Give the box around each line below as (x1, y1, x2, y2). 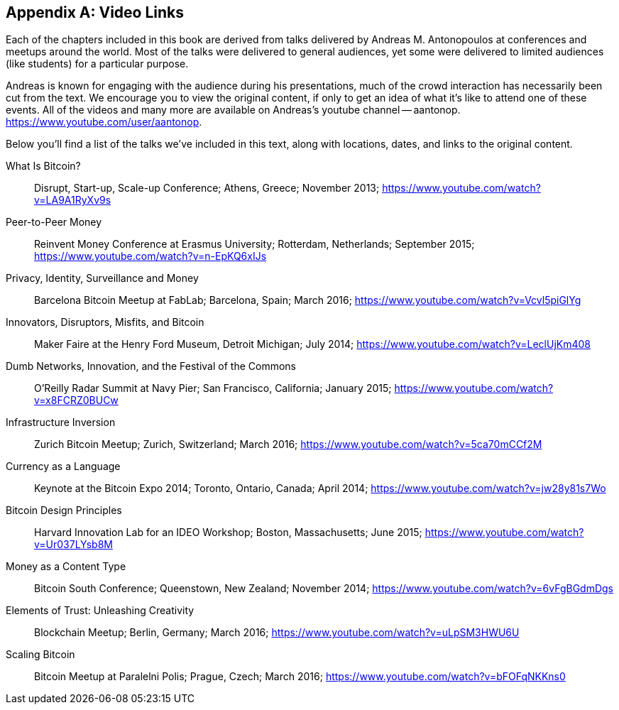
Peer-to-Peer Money (6, 216, 102, 229)
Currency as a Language (6, 460, 121, 473)
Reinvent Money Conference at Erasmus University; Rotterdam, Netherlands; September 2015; (34, 238, 475, 251)
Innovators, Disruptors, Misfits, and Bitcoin (6, 316, 204, 329)
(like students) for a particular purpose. (6, 58, 189, 70)
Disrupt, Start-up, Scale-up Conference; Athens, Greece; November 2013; (34, 182, 380, 195)
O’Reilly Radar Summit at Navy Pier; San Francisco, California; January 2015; (34, 382, 392, 395)
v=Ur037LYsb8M (34, 538, 113, 551)
